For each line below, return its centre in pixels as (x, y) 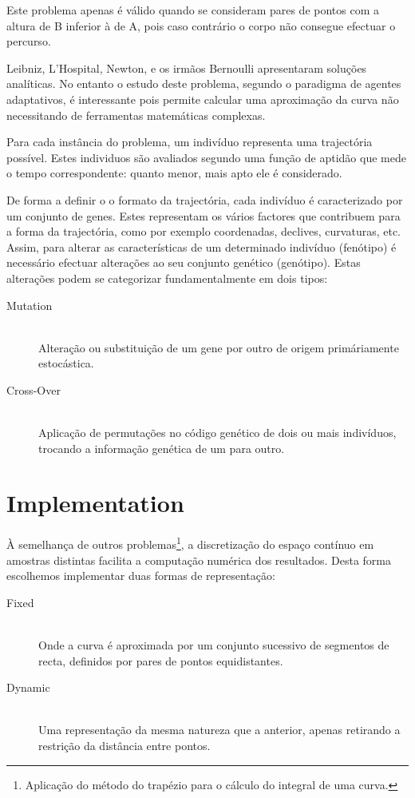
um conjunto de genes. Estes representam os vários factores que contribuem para (204, 215)
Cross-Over (34, 389)
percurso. (29, 41)
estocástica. (66, 363)
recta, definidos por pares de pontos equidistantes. (161, 660)
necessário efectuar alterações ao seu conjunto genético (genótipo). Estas (184, 262)
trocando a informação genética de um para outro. (162, 448)
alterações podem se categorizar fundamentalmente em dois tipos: (167, 278)
